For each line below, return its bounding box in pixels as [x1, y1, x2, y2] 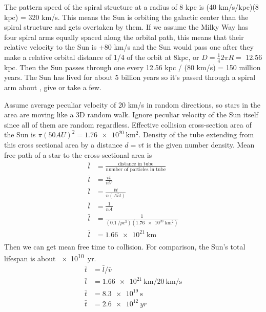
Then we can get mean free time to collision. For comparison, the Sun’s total [4, 241, 245, 252]
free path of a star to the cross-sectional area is [4, 149, 152, 160]
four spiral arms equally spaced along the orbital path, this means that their [4, 31, 244, 42]
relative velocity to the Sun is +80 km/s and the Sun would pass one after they [4, 41, 254, 52]
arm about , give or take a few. [4, 81, 101, 92]
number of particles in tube [106, 167, 166, 172]
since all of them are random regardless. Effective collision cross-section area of [4, 119, 252, 130]
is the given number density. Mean [146, 139, 255, 150]
